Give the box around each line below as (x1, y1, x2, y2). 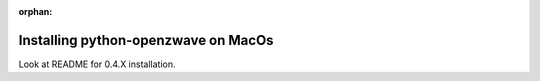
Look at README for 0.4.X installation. (18, 58, 176, 70)
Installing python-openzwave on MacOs (18, 31, 274, 49)
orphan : (18, 6, 53, 17)
